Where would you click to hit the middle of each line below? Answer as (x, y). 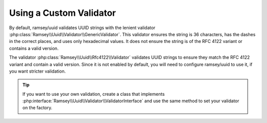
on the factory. (37, 108)
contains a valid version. (34, 48)
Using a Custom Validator (63, 13)
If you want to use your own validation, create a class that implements (94, 94)
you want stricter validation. (38, 71)
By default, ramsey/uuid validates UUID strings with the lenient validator (82, 28)
